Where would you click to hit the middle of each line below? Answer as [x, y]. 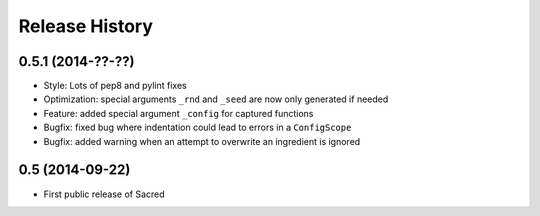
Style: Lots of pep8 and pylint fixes [115, 86]
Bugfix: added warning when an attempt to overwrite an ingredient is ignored [202, 141]
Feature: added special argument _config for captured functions [178, 113]
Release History [86, 26]
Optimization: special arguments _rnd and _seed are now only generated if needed [216, 99]
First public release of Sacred [104, 194]
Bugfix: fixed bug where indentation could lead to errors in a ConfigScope [197, 127]
